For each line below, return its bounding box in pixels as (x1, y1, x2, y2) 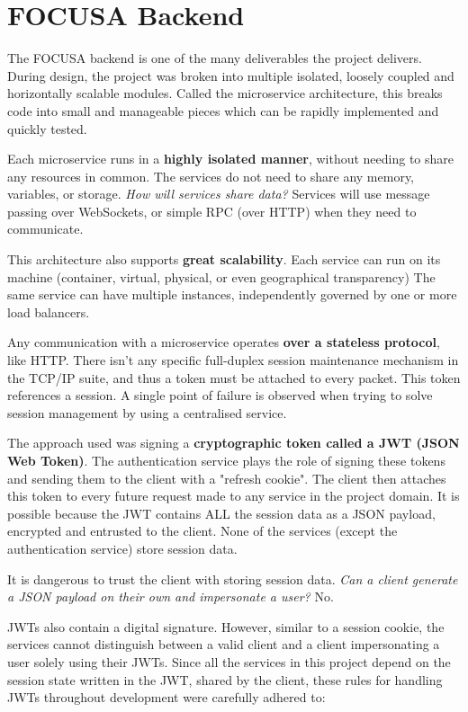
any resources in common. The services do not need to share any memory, (7, 166, 415, 185)
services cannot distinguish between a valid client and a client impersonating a (7, 635, 440, 654)
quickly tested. (7, 119, 87, 138)
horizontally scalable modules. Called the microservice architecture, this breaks (7, 84, 443, 102)
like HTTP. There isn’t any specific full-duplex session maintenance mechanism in (7, 351, 459, 369)
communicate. (7, 219, 84, 238)
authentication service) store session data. (7, 538, 238, 557)
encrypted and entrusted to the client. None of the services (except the (7, 521, 398, 540)
